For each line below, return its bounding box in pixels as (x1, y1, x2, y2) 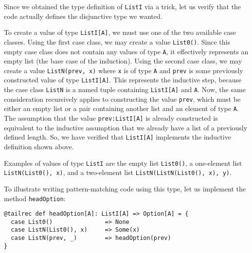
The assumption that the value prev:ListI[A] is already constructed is (4, 113, 218, 123)
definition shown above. (4, 142, 74, 151)
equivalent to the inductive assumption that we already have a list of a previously (4, 122, 248, 132)
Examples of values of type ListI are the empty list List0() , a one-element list (4, 158, 242, 168)
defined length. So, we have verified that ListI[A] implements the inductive (4, 132, 231, 142)
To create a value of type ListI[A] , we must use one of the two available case (4, 27, 236, 37)
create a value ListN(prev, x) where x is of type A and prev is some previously (4, 65, 243, 75)
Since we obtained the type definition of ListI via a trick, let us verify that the (4, 1, 241, 11)
